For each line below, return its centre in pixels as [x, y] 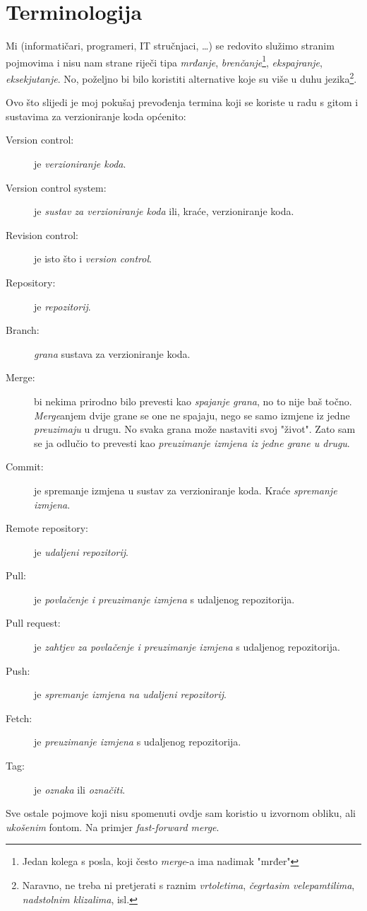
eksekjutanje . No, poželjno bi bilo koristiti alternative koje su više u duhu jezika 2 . [181, 77]
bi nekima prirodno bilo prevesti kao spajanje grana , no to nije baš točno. [193, 401]
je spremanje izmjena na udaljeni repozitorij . [130, 694]
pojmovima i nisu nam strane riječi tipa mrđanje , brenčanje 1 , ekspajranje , [164, 61]
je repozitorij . [62, 306]
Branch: [23, 330]
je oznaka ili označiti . [80, 789]
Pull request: [33, 623]
